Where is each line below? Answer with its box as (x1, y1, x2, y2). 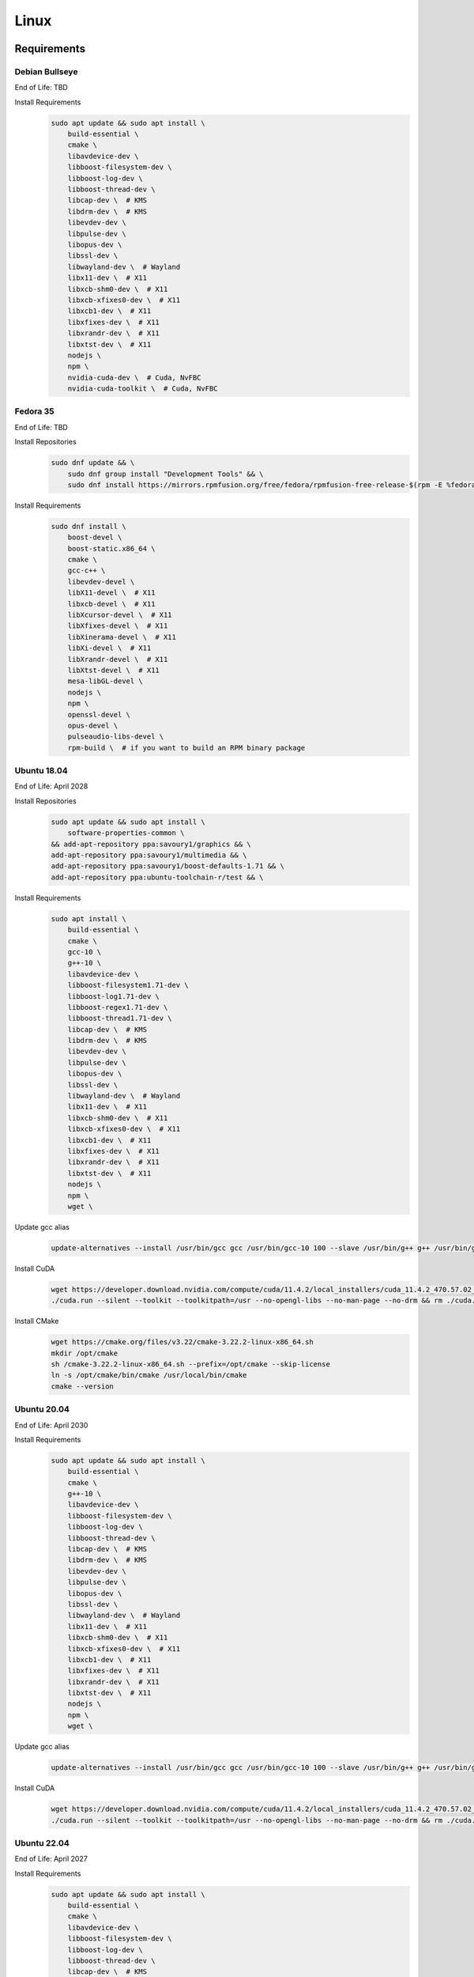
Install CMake (14, 1317, 59, 1326)
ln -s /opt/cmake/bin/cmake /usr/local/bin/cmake (51, 1370, 247, 1380)
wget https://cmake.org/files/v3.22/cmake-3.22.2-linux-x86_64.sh (51, 1337, 314, 1347)
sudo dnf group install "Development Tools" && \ (67, 469, 264, 478)
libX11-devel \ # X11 (67, 588, 156, 597)
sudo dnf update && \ (51, 459, 135, 467)
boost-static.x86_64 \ (67, 544, 156, 553)
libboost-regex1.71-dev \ (67, 1003, 168, 1011)
